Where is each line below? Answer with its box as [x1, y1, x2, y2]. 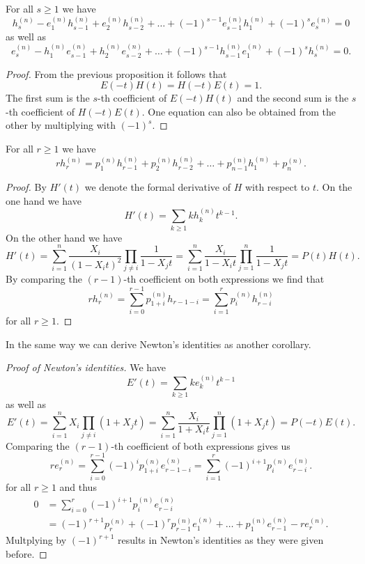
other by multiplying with [6, 118, 116, 132]
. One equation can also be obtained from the [141, 104, 336, 118]
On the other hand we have [6, 230, 123, 244]
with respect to [244, 180, 310, 194]
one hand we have [6, 193, 81, 207]
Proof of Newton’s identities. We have [6, 360, 166, 375]
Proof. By [6, 180, 47, 194]
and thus [59, 480, 97, 494]
